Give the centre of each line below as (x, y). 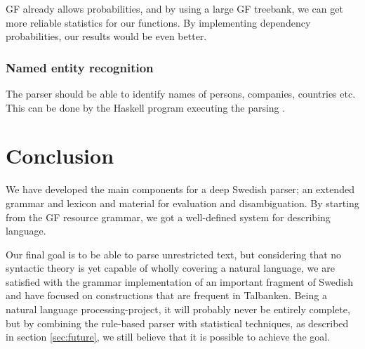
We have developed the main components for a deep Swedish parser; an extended (180, 189)
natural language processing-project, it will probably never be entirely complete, (178, 309)
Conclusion (60, 156)
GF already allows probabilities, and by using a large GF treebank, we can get (174, 8)
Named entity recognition (80, 67)
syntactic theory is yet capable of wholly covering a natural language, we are (170, 268)
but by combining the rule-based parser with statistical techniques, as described (177, 323)
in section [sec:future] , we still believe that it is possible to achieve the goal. (168, 337)
